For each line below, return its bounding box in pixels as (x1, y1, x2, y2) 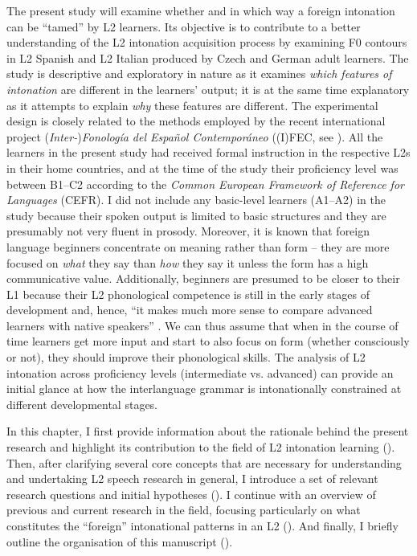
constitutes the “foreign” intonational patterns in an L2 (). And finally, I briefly (6, 517, 399, 534)
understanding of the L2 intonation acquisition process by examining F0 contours (6, 34, 407, 51)
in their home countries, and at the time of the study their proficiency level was (6, 159, 399, 176)
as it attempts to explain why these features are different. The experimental (6, 96, 378, 113)
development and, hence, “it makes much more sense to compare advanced (6, 301, 373, 318)
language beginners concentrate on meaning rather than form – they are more (6, 238, 390, 255)
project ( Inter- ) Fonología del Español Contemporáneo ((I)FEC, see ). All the (6, 128, 383, 145)
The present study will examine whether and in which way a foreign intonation (6, 2, 395, 18)
